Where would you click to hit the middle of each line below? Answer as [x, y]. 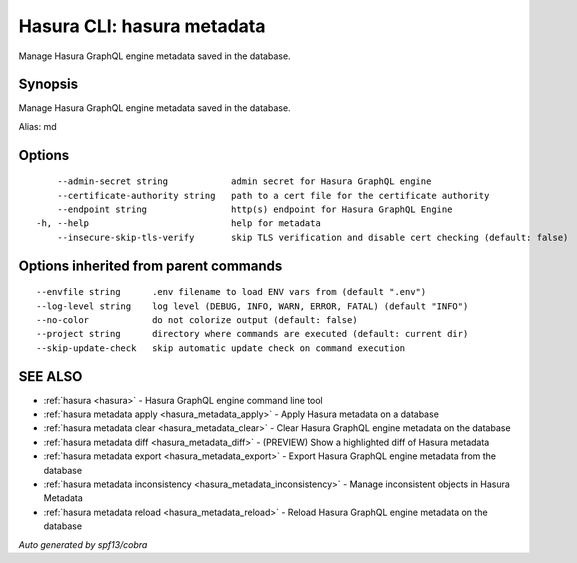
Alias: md [37, 126]
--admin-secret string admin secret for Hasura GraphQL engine [244, 181]
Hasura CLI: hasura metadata [142, 26]
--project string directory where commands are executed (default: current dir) [252, 334]
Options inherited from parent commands [150, 265]
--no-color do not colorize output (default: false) [197, 320]
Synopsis [48, 84]
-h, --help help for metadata [179, 223]
